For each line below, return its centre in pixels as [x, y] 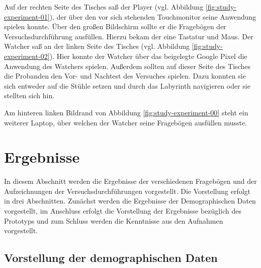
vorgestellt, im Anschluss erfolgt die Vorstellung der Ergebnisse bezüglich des [123, 211]
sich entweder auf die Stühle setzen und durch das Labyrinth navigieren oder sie [127, 85]
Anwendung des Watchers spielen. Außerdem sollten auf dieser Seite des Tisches [127, 66]
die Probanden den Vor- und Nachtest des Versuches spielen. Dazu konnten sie [125, 76]
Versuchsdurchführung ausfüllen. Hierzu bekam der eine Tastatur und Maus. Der [129, 36]
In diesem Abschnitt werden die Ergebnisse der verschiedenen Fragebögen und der [130, 181]
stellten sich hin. [29, 95]
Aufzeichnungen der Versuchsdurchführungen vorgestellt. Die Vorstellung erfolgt [127, 191]
